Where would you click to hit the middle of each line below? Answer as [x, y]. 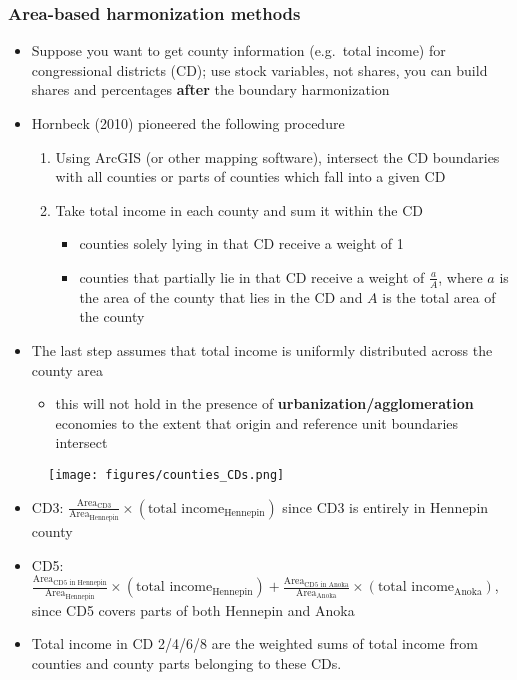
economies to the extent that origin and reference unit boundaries [257, 422]
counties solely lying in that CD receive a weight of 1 [241, 243]
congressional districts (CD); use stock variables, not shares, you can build [259, 69]
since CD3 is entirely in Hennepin [385, 506]
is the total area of [439, 296]
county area [67, 369]
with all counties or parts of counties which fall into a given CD [250, 176]
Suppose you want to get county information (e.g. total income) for [238, 50]
